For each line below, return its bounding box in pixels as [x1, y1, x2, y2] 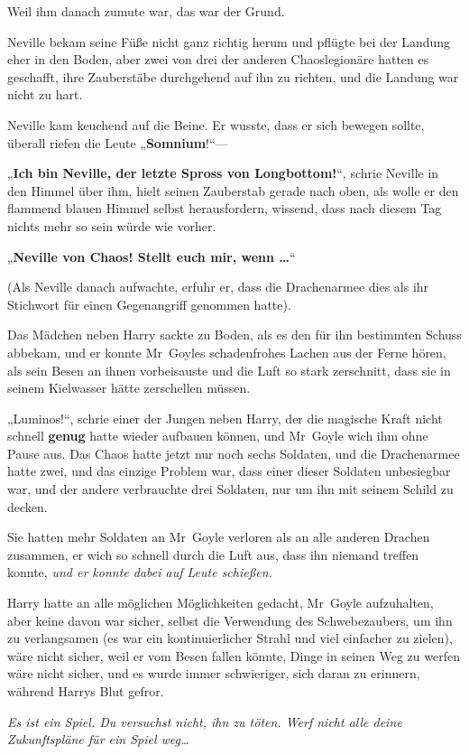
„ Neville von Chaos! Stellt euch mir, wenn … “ [7, 247, 296, 265]
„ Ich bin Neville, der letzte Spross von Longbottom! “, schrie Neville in [7, 163, 439, 182]
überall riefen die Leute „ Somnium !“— [7, 133, 228, 152]
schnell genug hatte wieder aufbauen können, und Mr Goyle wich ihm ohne [7, 426, 428, 445]
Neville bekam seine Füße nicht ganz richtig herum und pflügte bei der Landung [7, 32, 451, 51]
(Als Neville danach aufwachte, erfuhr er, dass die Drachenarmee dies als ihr [7, 277, 429, 296]
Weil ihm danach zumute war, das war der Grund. [7, 2, 285, 20]
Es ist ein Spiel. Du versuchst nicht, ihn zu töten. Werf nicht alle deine [7, 712, 402, 731]
